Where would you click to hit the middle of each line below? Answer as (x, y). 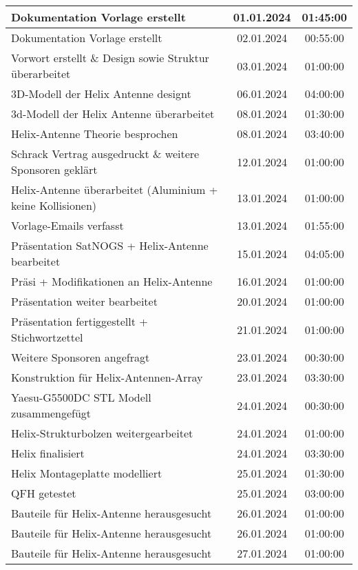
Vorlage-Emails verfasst (67, 225)
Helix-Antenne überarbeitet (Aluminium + (115, 189)
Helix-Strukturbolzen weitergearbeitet (102, 433)
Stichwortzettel (47, 337)
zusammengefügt (51, 413)
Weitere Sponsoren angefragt (81, 357)
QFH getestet (44, 493)
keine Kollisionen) (54, 205)
